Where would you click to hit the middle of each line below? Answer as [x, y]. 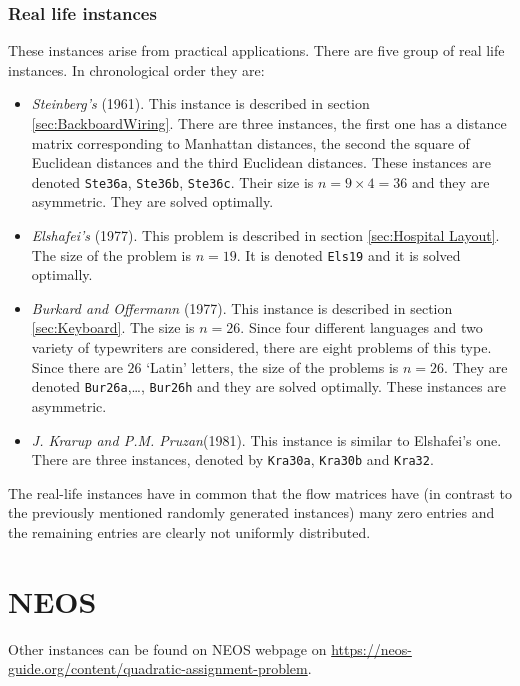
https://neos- [371, 648]
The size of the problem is [111, 254]
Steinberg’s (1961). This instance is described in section [200, 103]
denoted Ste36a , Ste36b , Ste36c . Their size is [172, 181]
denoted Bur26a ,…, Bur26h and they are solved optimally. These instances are [268, 386]
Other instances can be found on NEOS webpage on [167, 648]
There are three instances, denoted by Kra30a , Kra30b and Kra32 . [232, 459]
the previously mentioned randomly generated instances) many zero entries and [251, 512]
